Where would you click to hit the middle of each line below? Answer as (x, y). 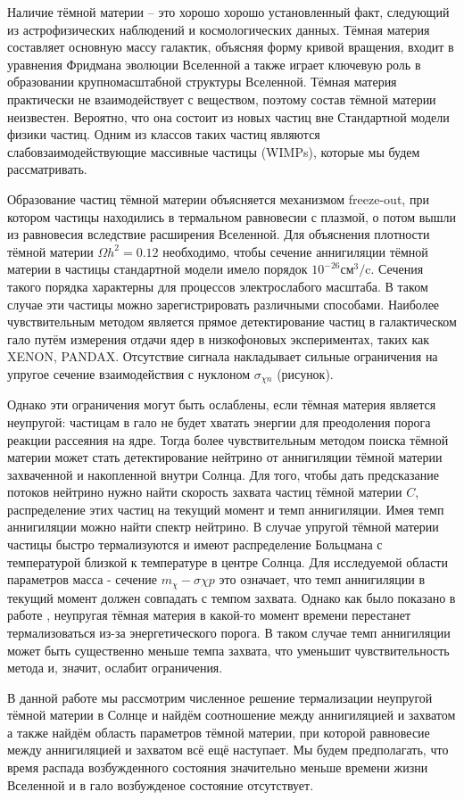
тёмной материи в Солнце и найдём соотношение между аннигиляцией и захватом (232, 715)
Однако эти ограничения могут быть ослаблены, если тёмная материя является (222, 404)
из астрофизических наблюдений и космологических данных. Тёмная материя (219, 29)
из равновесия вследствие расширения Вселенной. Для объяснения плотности (219, 234)
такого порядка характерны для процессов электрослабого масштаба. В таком (218, 286)
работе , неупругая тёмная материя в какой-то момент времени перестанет (209, 615)
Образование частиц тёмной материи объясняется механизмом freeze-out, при (218, 198)
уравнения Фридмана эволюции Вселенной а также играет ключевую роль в (214, 64)
